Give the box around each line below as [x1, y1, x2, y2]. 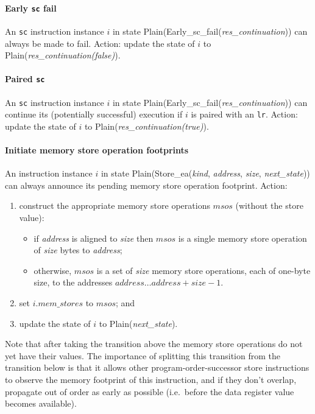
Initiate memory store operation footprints [5, 144, 189, 156]
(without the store [235, 199, 303, 212]
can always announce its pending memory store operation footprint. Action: [5, 178, 288, 191]
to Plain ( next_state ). [99, 317, 178, 329]
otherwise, [34, 264, 72, 276]
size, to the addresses [34, 276, 113, 289]
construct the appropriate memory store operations [19, 199, 210, 212]
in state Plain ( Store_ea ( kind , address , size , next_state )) [101, 167, 310, 180]
